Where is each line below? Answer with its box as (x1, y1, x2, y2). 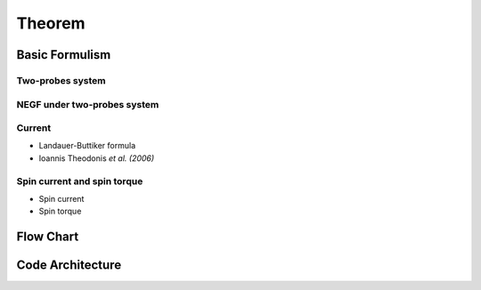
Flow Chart (16, 230, 79, 245)
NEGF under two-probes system (16, 98, 159, 110)
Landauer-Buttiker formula (38, 141, 136, 151)
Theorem (16, 13, 86, 33)
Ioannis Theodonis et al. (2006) (38, 152, 155, 164)
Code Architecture (16, 258, 122, 273)
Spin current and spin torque (16, 174, 143, 187)
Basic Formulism (16, 47, 111, 62)
